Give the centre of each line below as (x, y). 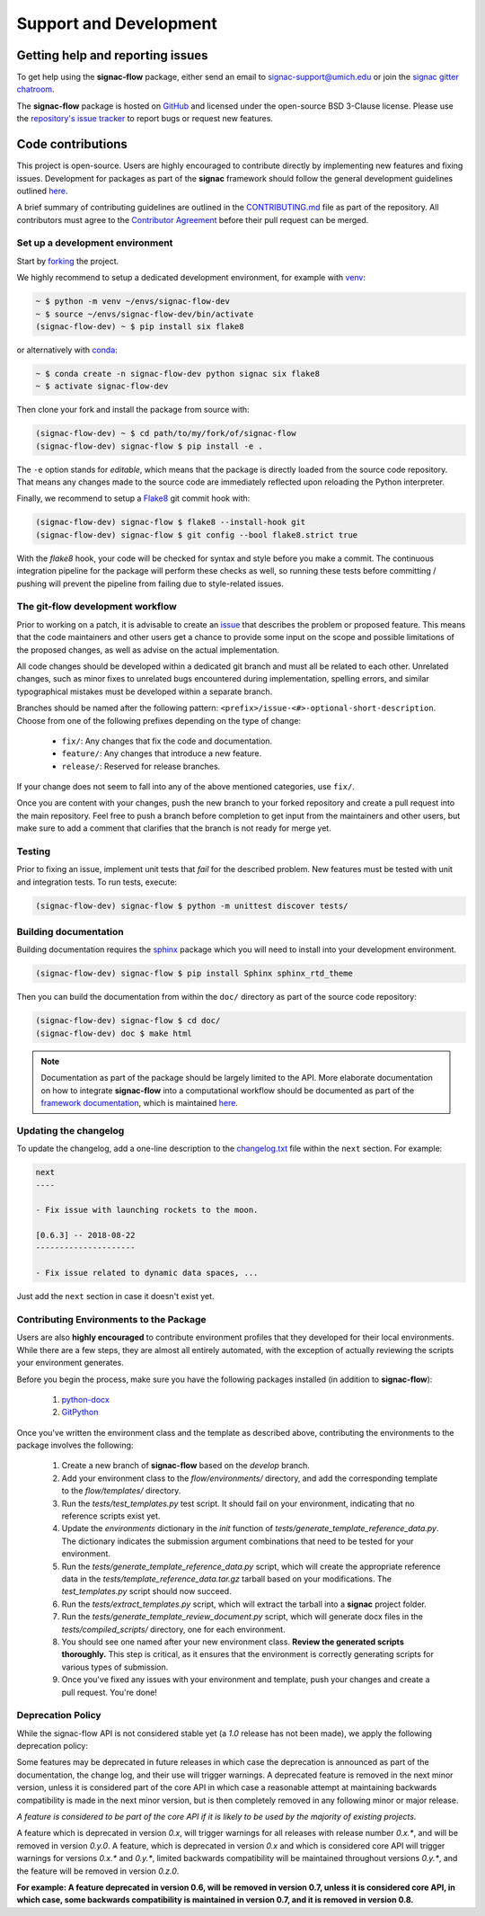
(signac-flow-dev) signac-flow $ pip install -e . (150, 446)
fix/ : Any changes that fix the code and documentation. (167, 741)
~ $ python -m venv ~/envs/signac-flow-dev (133, 302)
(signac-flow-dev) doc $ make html (114, 1033)
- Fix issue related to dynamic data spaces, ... (147, 1273)
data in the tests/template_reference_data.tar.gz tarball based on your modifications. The (227, 1579)
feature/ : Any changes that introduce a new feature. (162, 753)
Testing (34, 851)
